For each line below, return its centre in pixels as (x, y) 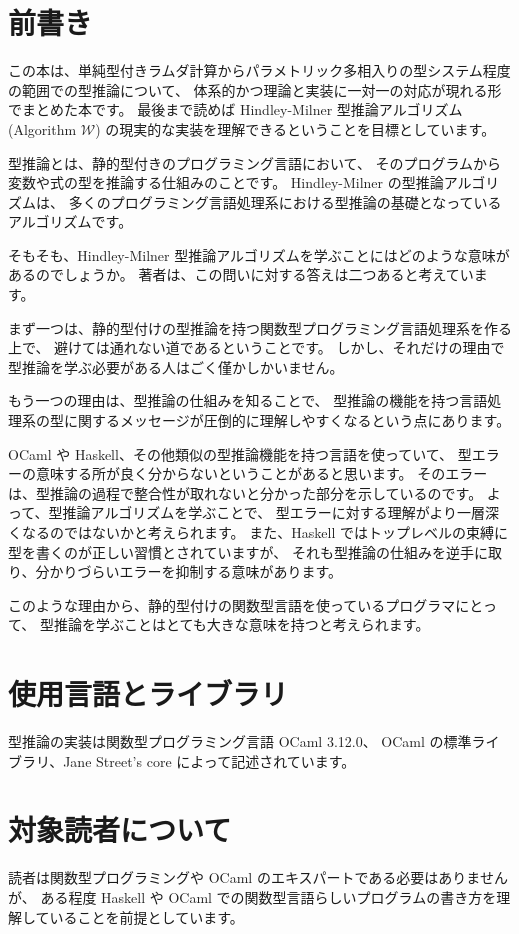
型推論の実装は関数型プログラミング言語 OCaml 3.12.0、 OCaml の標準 (240, 741)
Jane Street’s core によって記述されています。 (209, 760)
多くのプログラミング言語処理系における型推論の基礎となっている (285, 201)
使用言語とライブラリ (148, 693)
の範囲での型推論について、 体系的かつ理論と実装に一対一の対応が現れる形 (255, 89)
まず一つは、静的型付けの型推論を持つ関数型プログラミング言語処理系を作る (260, 327)
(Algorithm (42, 128)
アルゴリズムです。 (70, 221)
